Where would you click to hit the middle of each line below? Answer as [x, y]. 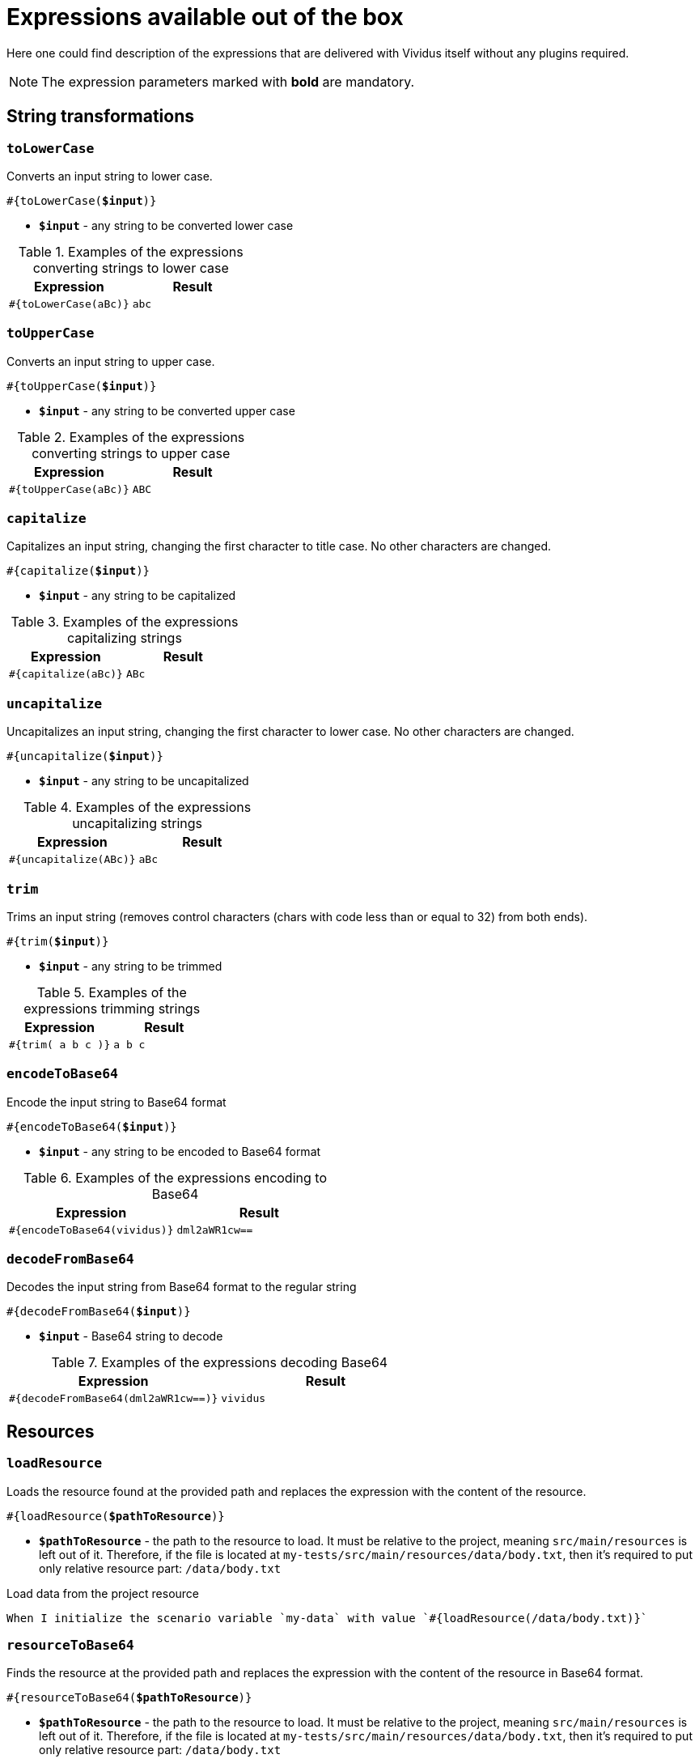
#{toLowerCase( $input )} [82, 200]
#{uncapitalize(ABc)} [72, 860]
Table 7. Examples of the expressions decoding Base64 [220, 1363]
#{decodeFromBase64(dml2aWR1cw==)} [114, 1399]
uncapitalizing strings [137, 824]
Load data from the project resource [103, 1593]
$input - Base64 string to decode [131, 1336]
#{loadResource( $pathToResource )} [116, 1516]
